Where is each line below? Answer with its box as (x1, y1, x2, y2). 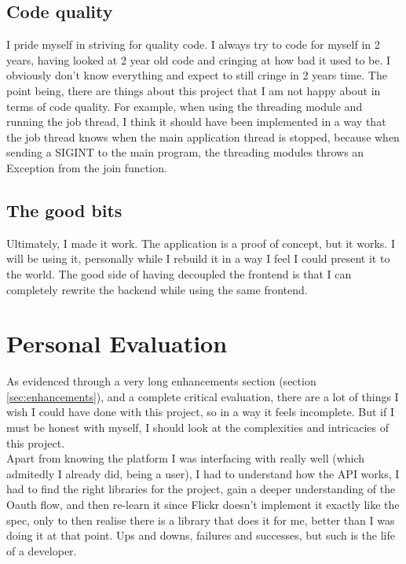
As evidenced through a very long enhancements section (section (6, 373, 316, 389)
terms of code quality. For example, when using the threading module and (6, 98, 363, 114)
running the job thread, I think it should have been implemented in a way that (6, 113, 386, 130)
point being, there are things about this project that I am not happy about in (6, 82, 381, 98)
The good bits (6, 197, 123, 222)
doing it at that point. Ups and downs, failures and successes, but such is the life (6, 527, 396, 544)
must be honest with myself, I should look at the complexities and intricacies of (6, 419, 389, 436)
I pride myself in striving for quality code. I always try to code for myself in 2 (6, 36, 380, 53)
